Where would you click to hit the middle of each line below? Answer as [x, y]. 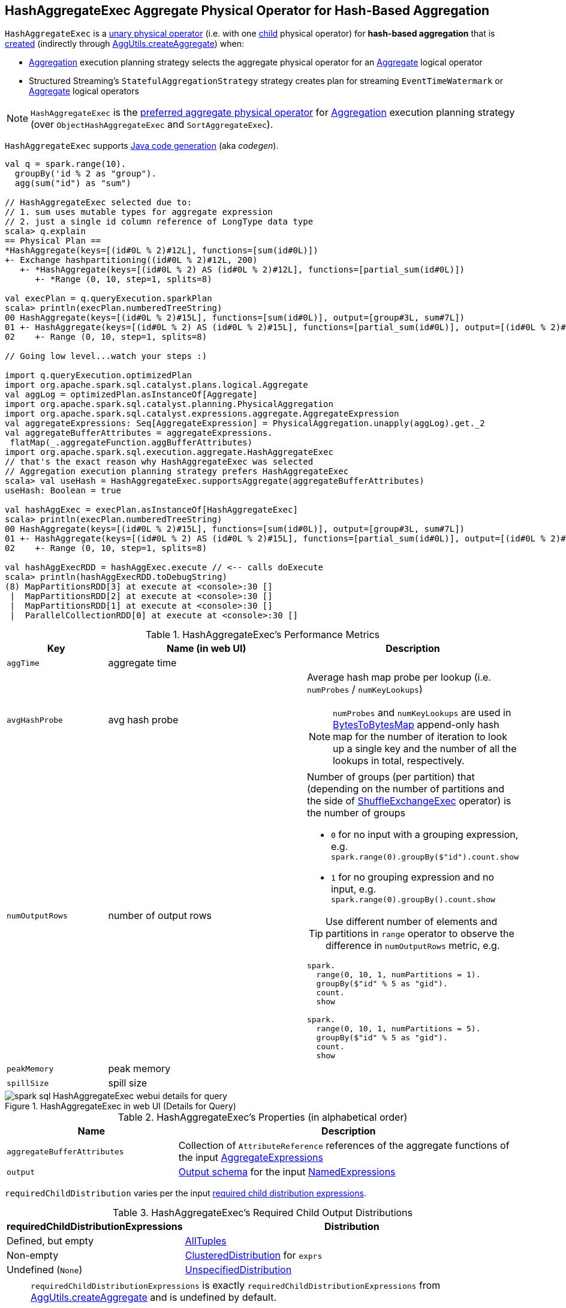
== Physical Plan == [53, 241]
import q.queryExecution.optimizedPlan [98, 375]
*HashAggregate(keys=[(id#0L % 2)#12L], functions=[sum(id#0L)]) [162, 251]
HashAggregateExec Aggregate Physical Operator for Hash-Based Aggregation [247, 11]
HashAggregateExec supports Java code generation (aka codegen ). [142, 146]
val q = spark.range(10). [66, 164]
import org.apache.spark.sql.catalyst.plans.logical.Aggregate [156, 385]
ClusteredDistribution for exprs [254, 1255]
